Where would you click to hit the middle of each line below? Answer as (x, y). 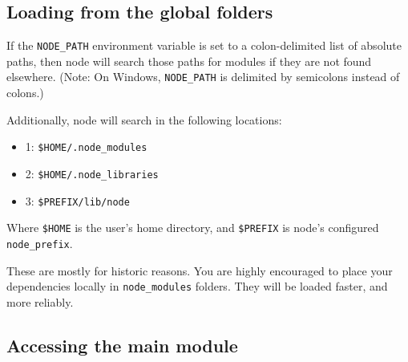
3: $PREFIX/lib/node (77, 200)
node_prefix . (40, 243)
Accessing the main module (122, 345)
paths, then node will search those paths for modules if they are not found (189, 61)
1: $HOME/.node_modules (86, 146)
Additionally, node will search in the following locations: (144, 119)
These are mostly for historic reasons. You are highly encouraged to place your (200, 270)
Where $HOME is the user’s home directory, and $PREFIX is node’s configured (193, 228)
